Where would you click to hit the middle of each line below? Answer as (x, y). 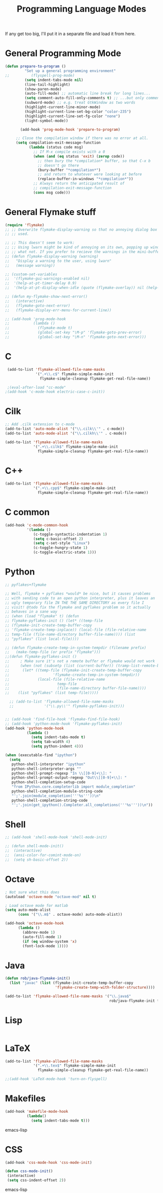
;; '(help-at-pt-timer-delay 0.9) (41, 283)
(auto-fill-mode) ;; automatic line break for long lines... (88, 93)
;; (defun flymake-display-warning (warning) (52, 256)
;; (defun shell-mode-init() (34, 846)
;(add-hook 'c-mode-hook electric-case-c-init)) (55, 392)
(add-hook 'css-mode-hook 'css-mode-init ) (49, 1162)
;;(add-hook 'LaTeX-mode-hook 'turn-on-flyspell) (56, 1079)
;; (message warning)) (30, 265)
